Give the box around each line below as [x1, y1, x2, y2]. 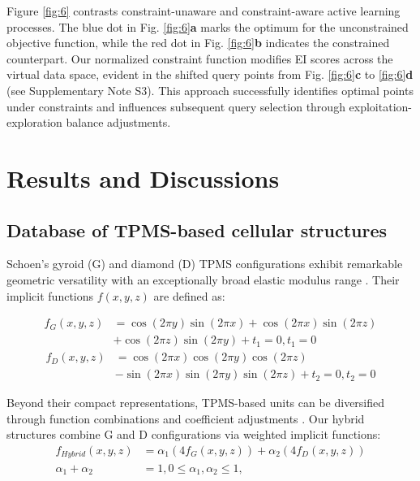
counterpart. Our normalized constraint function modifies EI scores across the [6, 50, 393, 67]
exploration [6, 114, 62, 131]
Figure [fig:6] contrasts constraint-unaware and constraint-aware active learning [6, 2, 401, 19]
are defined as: [153, 287, 225, 304]
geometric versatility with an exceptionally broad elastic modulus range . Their [6, 271, 400, 288]
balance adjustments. [66, 114, 171, 131]
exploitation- [349, 97, 412, 115]
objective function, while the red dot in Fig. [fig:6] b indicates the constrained [6, 34, 390, 51]
